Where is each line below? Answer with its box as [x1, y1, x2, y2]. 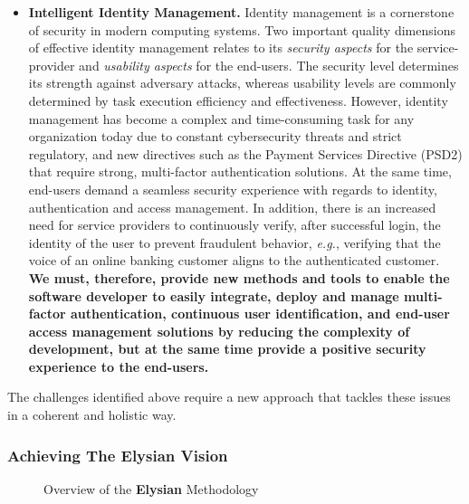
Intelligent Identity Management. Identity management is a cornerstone [28, 3, 455, 21]
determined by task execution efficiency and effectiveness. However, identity [28, 90, 448, 109]
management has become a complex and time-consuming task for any [28, 109, 415, 128]
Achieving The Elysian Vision [7, 443, 228, 466]
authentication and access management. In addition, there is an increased [28, 197, 436, 216]
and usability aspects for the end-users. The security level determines [79, 55, 459, 74]
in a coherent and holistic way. [7, 405, 177, 424]
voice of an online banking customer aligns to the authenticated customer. [28, 251, 440, 270]
